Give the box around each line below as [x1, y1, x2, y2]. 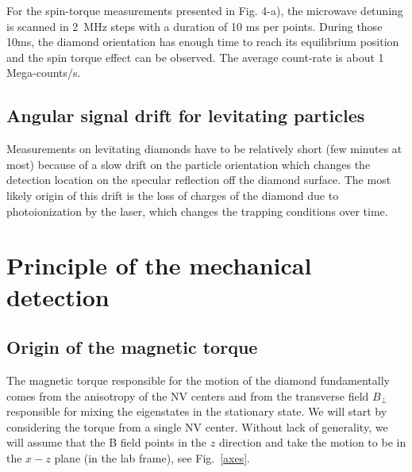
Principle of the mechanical [6, 249, 312, 282]
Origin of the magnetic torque [6, 335, 258, 359]
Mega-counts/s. [6, 64, 81, 81]
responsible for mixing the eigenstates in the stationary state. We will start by [6, 403, 387, 420]
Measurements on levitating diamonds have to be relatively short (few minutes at [6, 140, 402, 157]
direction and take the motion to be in [218, 434, 406, 451]
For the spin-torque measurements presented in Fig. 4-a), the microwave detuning [6, 2, 403, 18]
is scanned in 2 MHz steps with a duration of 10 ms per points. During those [6, 17, 383, 34]
